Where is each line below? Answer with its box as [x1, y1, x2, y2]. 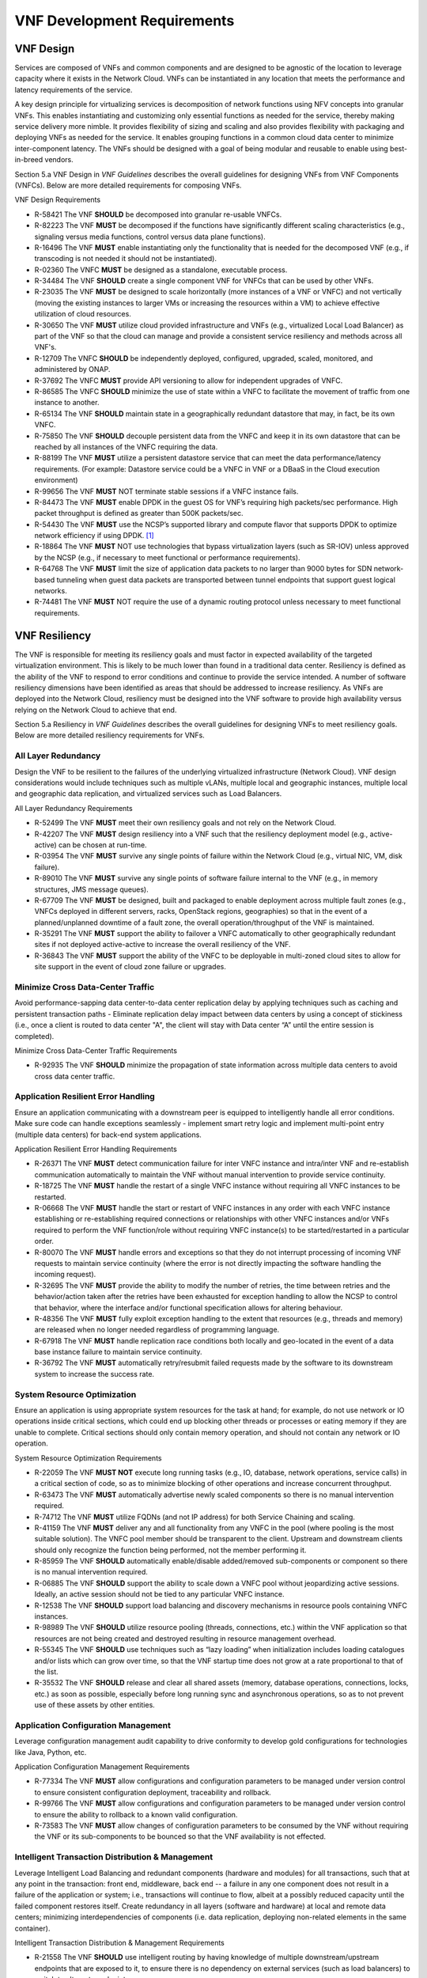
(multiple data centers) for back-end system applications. [14, 1130, 202, 1139]
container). [14, 1923, 51, 1933]
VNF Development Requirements [14, 12, 235, 29]
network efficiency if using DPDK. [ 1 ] [34, 531, 154, 540]
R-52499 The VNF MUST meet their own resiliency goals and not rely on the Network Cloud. [34, 818, 336, 828]
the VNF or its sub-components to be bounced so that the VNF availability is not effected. [34, 1832, 327, 1841]
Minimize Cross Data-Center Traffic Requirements [14, 1045, 178, 1055]
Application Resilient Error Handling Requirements [14, 1144, 177, 1154]
